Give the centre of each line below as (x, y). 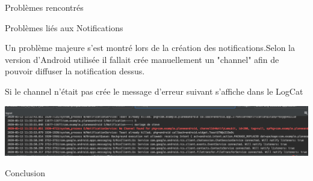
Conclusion (25, 172)
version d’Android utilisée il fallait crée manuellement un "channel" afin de (142, 59)
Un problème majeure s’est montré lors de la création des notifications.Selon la (150, 48)
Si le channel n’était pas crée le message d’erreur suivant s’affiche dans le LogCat (154, 91)
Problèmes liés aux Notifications (64, 27)
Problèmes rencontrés (44, 7)
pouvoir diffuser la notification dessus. (75, 71)
